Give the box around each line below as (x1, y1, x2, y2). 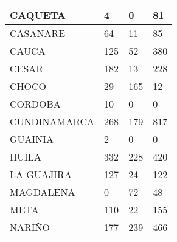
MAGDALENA (10, 185, 75, 199)
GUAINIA (10, 132, 54, 146)
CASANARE (10, 26, 66, 40)
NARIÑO (10, 220, 50, 234)
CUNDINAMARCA (10, 114, 95, 128)
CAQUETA (10, 8, 66, 22)
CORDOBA (10, 97, 61, 111)
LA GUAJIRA (10, 167, 72, 181)
